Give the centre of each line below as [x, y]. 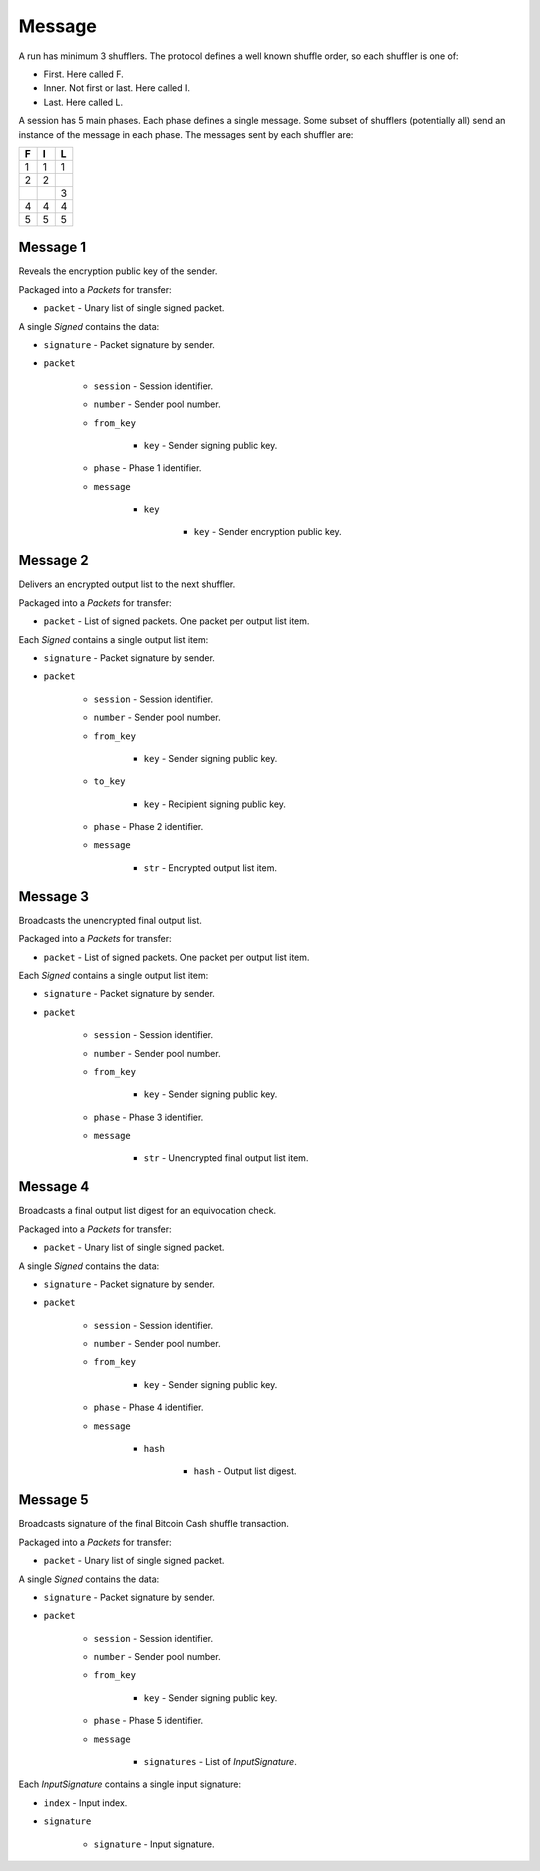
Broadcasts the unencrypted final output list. [110, 920]
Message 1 [52, 247]
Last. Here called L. [83, 102]
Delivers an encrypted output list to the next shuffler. [127, 584]
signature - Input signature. [154, 1844]
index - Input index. [85, 1802]
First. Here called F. [83, 74]
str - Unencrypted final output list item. [226, 1158]
